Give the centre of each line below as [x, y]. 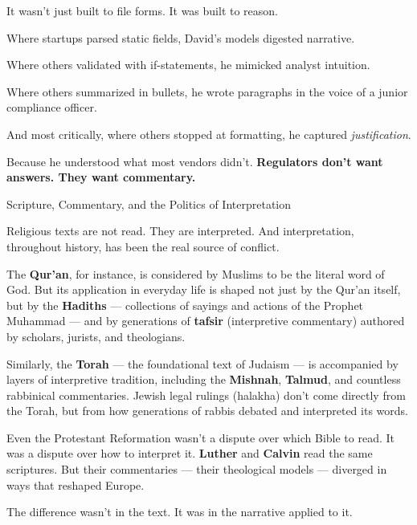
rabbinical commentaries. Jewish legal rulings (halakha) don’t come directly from [206, 395]
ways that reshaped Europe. [76, 484]
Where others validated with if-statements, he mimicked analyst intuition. [188, 65]
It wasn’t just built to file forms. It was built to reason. [143, 10]
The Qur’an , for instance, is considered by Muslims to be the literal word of [196, 273]
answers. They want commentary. [101, 177]
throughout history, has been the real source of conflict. [143, 246]
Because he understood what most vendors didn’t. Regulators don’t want [195, 161]
